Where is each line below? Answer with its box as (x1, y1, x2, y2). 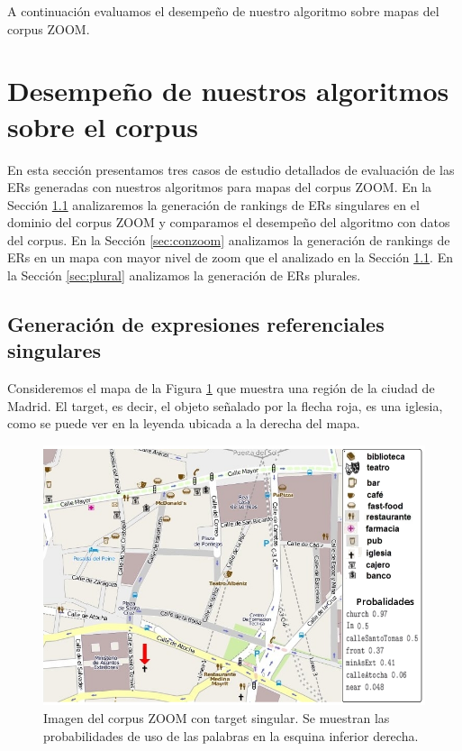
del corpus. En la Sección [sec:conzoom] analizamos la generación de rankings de (7, 230, 450, 249)
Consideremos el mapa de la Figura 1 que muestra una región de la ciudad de (7, 379, 435, 398)
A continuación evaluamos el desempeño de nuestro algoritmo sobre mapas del (7, 2, 439, 20)
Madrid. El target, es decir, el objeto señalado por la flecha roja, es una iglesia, (7, 396, 443, 415)
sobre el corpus (7, 107, 199, 144)
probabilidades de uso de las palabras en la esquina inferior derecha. (43, 726, 419, 745)
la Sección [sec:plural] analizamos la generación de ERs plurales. (7, 266, 361, 285)
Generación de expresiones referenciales (7, 310, 385, 338)
